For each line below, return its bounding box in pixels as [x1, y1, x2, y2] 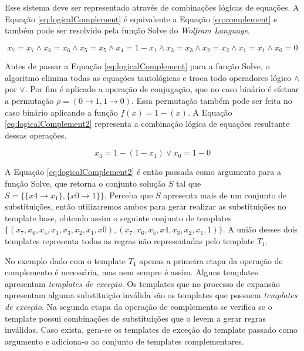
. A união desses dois [222, 223, 298, 235]
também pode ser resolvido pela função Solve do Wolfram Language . [5, 24, 250, 36]
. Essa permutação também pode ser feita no [131, 95, 292, 107]
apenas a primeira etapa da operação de [139, 254, 283, 266]
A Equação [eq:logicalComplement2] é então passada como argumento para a [5, 166, 281, 178]
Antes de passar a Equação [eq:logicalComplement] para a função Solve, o [5, 60, 270, 72]
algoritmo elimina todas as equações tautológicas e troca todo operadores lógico [5, 71, 292, 83]
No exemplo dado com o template [5, 254, 126, 266]
